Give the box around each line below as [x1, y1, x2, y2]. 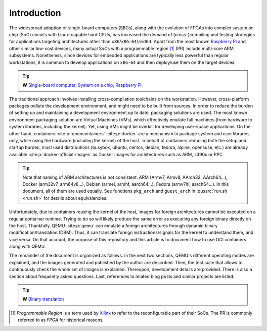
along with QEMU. [9, 243, 46, 250]
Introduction [9, 7, 61, 18]
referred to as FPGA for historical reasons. [18, 317, 104, 323]
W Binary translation [22, 296, 64, 302]
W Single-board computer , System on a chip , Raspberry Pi [22, 82, 142, 88]
